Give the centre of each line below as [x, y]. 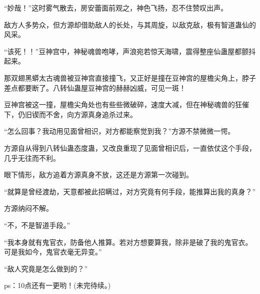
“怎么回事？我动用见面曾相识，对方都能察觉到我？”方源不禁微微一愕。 [119, 131]
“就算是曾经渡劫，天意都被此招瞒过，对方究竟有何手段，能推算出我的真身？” [130, 191]
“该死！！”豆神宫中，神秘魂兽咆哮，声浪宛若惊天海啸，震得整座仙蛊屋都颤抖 [130, 51]
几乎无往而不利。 [32, 158]
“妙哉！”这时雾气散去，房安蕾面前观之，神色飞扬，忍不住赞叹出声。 [116, 8]
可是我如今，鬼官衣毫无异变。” [53, 252]
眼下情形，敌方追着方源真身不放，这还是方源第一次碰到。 [98, 175]
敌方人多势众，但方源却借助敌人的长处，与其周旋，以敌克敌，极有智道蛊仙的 [130, 24]
